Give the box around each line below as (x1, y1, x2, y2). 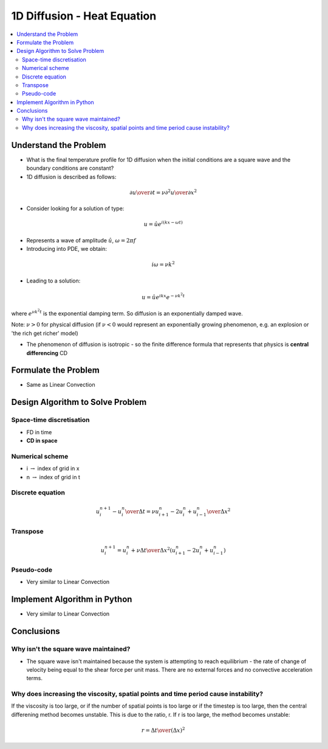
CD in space (26, 437, 58, 445)
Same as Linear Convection (26, 381, 95, 389)
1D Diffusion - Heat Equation (11, 9, 157, 23)
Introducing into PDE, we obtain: (26, 245, 108, 253)
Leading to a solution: (26, 277, 81, 284)
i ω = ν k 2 (151, 260, 176, 268)
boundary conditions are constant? (26, 164, 114, 172)
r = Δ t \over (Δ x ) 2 (141, 726, 185, 734)
